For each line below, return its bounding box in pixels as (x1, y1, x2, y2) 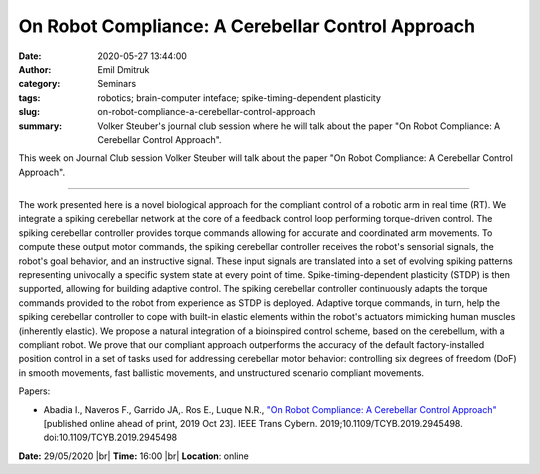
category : (18, 78, 61, 90)
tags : (18, 91, 41, 104)
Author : (18, 63, 52, 75)
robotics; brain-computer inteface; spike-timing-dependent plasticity (97, 91, 382, 104)
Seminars (97, 78, 137, 90)
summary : (18, 120, 63, 132)
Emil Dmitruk (97, 63, 150, 75)
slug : (18, 106, 40, 118)
